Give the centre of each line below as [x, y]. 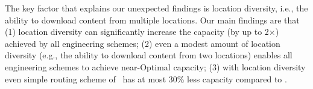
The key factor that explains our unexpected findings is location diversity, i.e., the [156, 8]
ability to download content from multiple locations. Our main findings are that [152, 20]
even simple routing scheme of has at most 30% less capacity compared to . [146, 78]
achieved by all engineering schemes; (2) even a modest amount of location [143, 43]
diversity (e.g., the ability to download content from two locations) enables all [149, 55]
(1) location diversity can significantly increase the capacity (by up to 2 [137, 32]
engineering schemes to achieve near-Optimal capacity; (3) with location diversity [155, 66]
